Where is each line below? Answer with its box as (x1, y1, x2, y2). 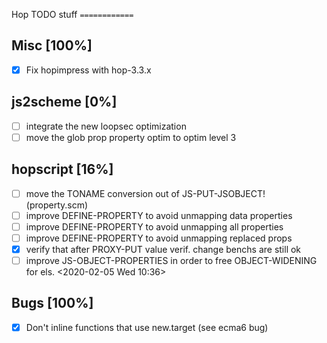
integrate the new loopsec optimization (25, 120, 187, 132)
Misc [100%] (11, 37, 93, 54)
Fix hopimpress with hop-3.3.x (25, 64, 152, 76)
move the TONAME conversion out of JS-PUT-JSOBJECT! (25, 187, 266, 199)
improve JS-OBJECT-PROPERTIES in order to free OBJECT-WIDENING (25, 254, 318, 266)
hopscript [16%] (11, 161, 114, 178)
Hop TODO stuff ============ (11, 9, 134, 20)
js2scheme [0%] (11, 94, 118, 111)
